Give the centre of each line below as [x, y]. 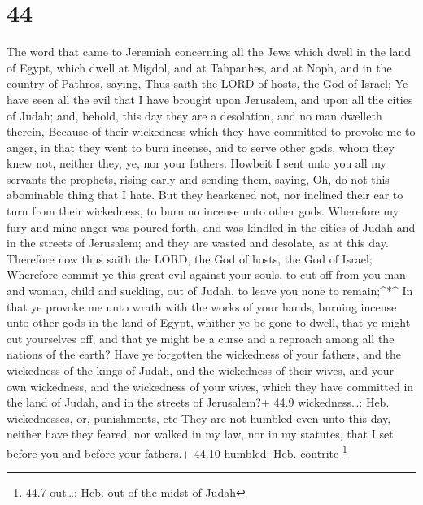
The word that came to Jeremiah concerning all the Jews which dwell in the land [209, 52]
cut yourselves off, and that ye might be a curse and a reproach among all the [201, 338]
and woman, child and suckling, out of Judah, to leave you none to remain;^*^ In [210, 291]
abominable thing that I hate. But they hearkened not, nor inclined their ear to [205, 195]
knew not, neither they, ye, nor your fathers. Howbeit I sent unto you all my [196, 163]
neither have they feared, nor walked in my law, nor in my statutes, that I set [200, 434]
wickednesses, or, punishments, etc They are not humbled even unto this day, [199, 418]
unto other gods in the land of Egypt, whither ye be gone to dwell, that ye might [209, 322]
